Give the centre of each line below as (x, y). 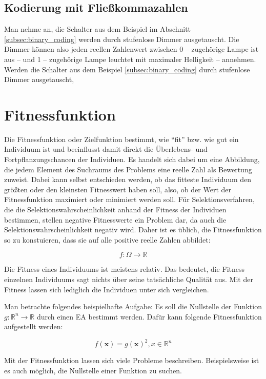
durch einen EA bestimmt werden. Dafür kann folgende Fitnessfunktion (149, 316)
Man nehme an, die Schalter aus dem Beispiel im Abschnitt (98, 29)
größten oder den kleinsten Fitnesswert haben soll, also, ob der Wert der (118, 189)
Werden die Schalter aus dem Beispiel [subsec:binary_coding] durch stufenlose (127, 69)
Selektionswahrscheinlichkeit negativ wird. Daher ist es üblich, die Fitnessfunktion (133, 230)
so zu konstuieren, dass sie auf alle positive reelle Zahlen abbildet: (107, 239)
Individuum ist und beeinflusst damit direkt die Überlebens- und (106, 149)
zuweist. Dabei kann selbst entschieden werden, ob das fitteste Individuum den (128, 179)
